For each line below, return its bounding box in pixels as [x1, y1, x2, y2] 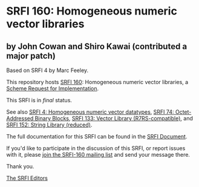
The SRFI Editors [6, 174, 48, 182]
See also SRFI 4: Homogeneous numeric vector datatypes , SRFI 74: [6, 108, 174, 116]
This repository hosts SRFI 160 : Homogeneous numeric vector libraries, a [6, 79, 189, 85]
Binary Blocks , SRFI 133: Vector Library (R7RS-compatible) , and [34, 115, 194, 122]
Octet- [175, 108, 192, 116]
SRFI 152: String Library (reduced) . [6, 121, 93, 128]
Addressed [6, 115, 34, 122]
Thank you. [6, 163, 34, 170]
